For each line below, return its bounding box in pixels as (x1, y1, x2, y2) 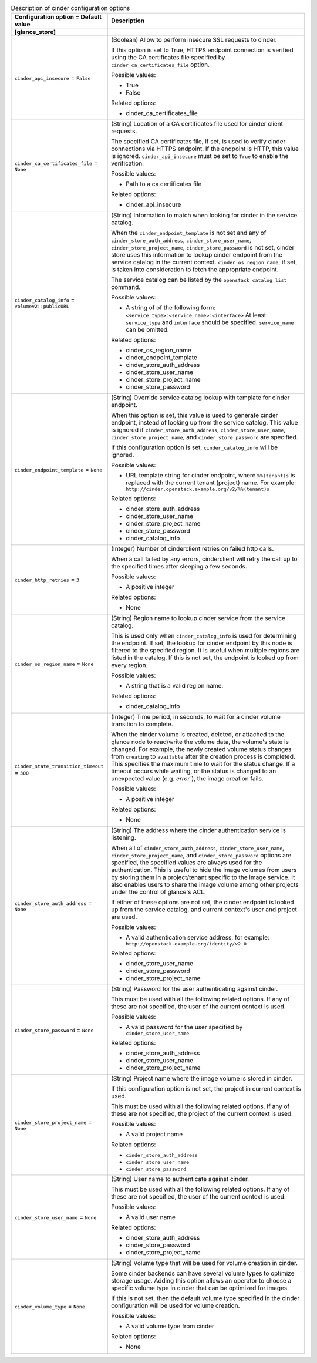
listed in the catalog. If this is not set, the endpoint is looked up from (111, 654, 299, 662)
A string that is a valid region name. (126, 682, 224, 690)
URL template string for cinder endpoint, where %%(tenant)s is (126, 472, 295, 480)
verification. (111, 159, 144, 167)
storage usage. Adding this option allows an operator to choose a (111, 1277, 292, 1285)
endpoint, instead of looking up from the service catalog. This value (111, 419, 298, 427)
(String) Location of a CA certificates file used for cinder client (111, 120, 283, 128)
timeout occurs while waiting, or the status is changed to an (111, 767, 276, 775)
